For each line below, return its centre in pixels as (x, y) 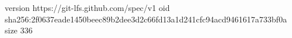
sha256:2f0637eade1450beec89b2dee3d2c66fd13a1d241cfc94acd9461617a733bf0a (146, 19)
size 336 (19, 30)
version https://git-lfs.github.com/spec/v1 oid (87, 7)
